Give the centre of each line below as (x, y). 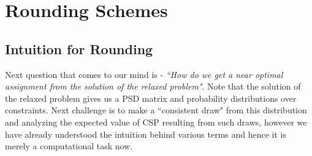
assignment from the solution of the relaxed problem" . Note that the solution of (153, 86)
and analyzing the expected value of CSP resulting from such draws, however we (156, 122)
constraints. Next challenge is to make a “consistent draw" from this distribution (156, 110)
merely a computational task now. (69, 146)
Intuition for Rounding (79, 48)
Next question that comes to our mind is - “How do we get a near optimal (144, 74)
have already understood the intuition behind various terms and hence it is (146, 134)
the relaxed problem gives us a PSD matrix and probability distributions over (151, 98)
